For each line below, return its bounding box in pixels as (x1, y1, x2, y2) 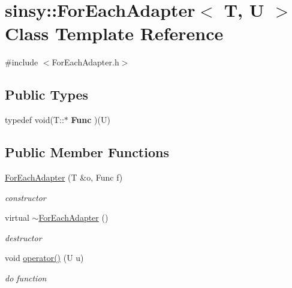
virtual (5, 211, 29, 224)
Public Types (5, 85, 89, 104)
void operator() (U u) (5, 251, 84, 264)
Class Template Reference (5, 21, 224, 46)
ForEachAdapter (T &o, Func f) (5, 170, 123, 183)
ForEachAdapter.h (52, 56, 119, 68)
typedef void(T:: (5, 113, 64, 126)
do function (5, 271, 47, 284)
